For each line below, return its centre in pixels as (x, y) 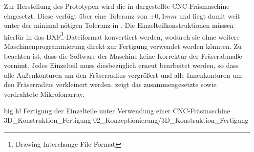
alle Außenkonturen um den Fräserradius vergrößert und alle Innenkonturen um (123, 75)
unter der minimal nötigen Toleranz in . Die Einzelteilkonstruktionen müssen (119, 25)
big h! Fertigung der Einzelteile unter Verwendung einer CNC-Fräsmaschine (117, 110)
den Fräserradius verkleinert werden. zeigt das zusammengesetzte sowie (110, 84)
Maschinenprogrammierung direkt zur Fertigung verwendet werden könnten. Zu (123, 46)
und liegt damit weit (210, 15)
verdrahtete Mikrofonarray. (44, 94)
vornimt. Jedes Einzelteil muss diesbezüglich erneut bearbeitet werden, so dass (121, 65)
